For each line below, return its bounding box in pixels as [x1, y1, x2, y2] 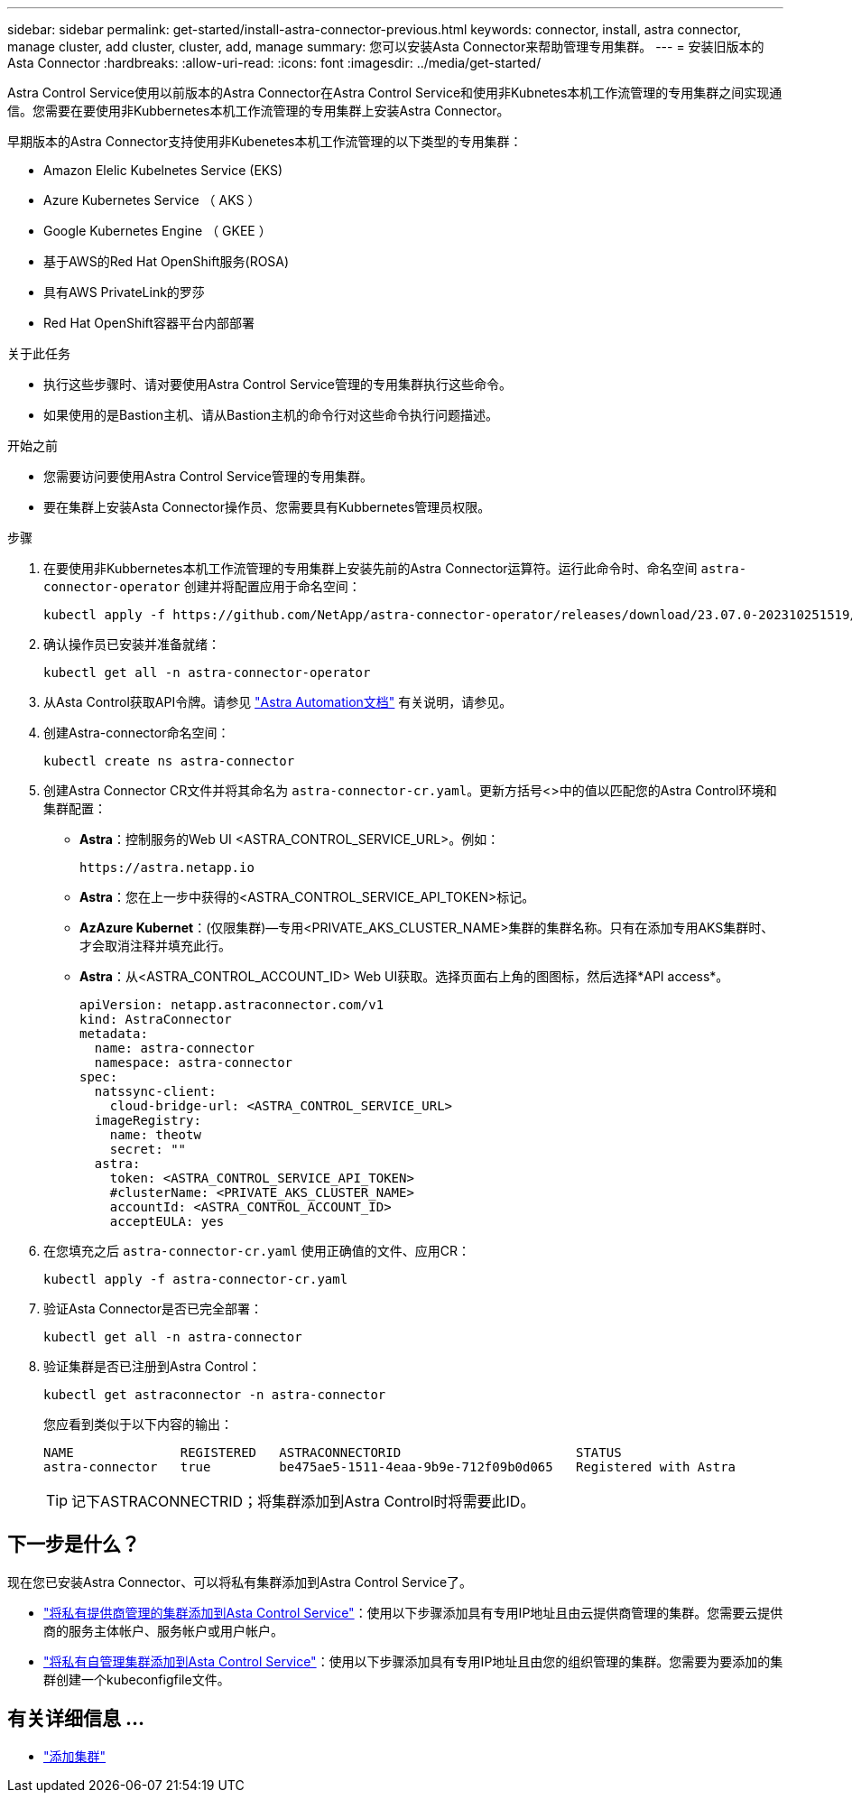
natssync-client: [94, 1084, 217, 1099]
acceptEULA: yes [109, 1214, 225, 1229]
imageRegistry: [94, 1113, 201, 1127]
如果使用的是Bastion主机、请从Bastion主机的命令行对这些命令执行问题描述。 [43, 407, 499, 422]
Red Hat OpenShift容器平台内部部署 [43, 315, 255, 330]
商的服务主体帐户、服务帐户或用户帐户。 [43, 1622, 283, 1638]
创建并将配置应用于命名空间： [183, 579, 361, 594]
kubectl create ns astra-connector [43, 754, 295, 768]
